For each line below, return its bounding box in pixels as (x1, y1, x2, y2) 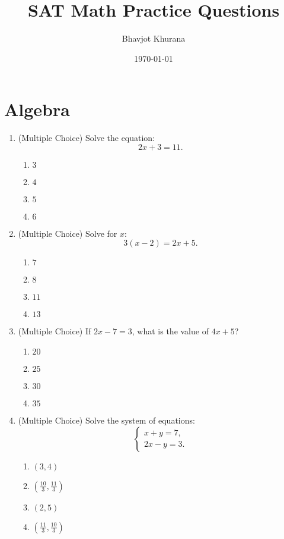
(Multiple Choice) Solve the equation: (18, 131, 155, 144)
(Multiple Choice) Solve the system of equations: (18, 414, 195, 427)
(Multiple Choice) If (18, 325, 91, 337)
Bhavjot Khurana (122, 32, 186, 45)
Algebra (4, 97, 70, 121)
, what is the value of (132, 325, 209, 337)
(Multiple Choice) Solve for (18, 227, 117, 239)
